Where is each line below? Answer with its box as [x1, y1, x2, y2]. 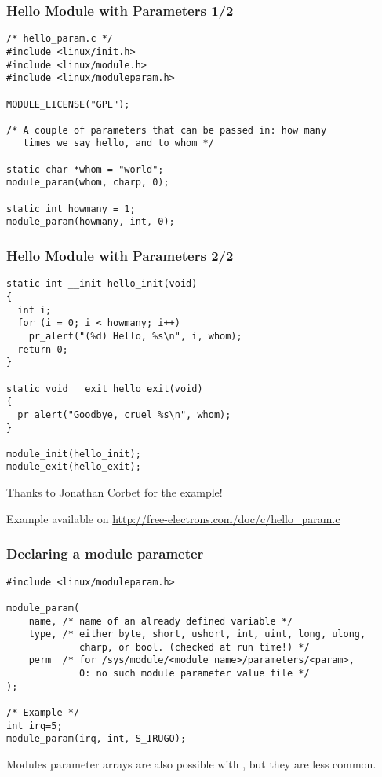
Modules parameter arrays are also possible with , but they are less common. [6, 756, 377, 772]
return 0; [17, 343, 68, 355]
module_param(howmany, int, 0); [6, 216, 175, 228]
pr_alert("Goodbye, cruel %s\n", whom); [17, 409, 231, 420]
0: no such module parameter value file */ [79, 668, 310, 680]
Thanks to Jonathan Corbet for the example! [6, 484, 223, 500]
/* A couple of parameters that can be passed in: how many [6, 124, 327, 136]
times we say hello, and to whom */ [23, 137, 214, 149]
